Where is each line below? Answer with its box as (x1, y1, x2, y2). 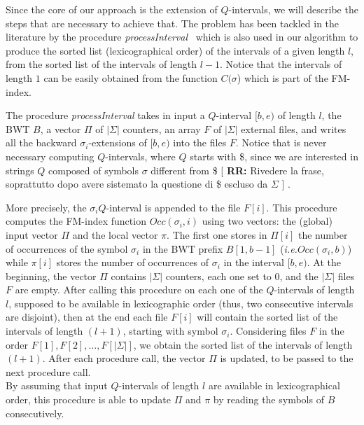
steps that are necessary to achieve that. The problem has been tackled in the (6, 15, 339, 30)
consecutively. (6, 405, 64, 420)
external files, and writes (241, 121, 346, 136)
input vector (6, 227, 58, 242)
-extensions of (88, 135, 147, 150)
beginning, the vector (6, 268, 97, 283)
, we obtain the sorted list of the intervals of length (133, 337, 353, 351)
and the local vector (72, 227, 158, 242)
